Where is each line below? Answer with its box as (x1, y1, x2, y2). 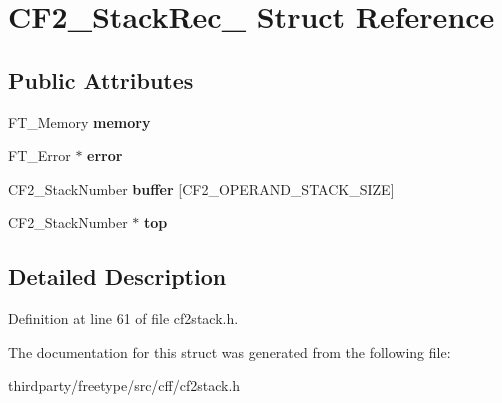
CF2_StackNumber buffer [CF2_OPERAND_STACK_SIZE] (8, 178, 395, 199)
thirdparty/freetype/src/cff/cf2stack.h (8, 375, 241, 396)
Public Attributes (8, 64, 194, 95)
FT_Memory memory (8, 111, 151, 132)
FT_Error (8, 145, 71, 166)
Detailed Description (8, 261, 227, 292)
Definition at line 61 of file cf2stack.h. (8, 308, 239, 329)
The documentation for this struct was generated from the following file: (8, 341, 451, 362)
